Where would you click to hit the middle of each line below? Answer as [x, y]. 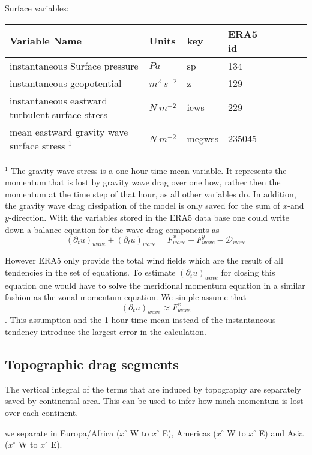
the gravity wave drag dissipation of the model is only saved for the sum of [142, 206]
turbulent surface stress [59, 114]
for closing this [248, 272]
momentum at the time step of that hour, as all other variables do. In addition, [151, 194]
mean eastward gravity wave [69, 131]
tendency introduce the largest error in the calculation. [106, 331]
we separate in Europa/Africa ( [62, 432]
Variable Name [46, 41]
